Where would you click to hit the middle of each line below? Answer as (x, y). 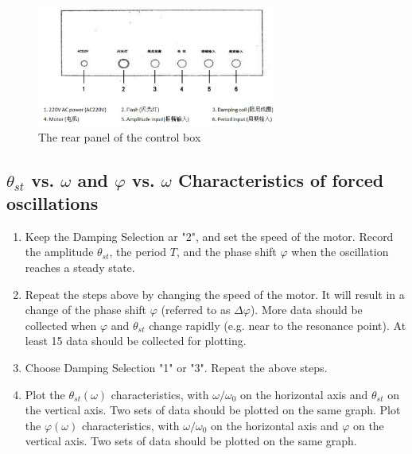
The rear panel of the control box (120, 136)
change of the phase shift (86, 310)
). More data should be (306, 310)
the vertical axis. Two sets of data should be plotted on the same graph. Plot (213, 410)
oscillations (52, 202)
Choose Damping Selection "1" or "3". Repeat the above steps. (176, 367)
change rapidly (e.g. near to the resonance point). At (278, 325)
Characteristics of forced (281, 179)
